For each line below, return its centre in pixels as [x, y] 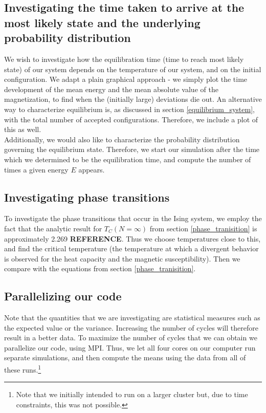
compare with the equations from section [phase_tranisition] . [100, 268]
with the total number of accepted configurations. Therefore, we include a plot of [131, 119]
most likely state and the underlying [102, 22]
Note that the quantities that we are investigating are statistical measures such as [132, 318]
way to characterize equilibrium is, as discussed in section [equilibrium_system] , [129, 109]
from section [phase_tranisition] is [203, 228]
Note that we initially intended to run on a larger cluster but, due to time [132, 394]
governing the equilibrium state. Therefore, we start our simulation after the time [132, 149]
